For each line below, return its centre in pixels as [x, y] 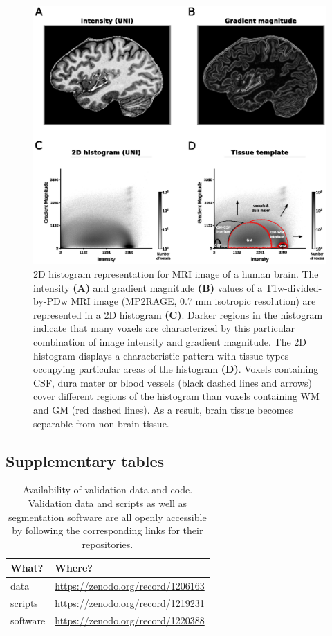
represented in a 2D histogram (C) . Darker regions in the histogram [178, 314]
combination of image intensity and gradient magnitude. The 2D [170, 342]
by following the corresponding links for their [108, 530]
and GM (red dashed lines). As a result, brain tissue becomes [163, 410]
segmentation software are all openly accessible [108, 516]
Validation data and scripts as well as [108, 503]
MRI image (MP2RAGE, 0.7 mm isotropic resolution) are [193, 301]
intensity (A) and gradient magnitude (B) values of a [148, 287]
